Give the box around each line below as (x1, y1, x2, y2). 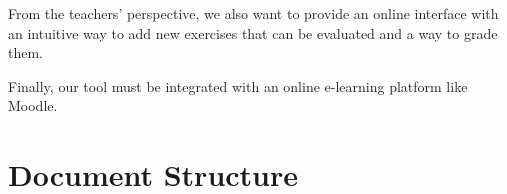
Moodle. (8, 95, 58, 116)
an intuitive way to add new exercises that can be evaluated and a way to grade (8, 22, 498, 43)
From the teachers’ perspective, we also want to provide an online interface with (8, 3, 499, 23)
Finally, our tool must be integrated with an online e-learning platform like (8, 75, 468, 96)
